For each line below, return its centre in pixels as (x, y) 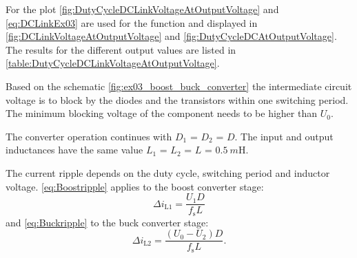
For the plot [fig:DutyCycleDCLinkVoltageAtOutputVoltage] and (142, 9)
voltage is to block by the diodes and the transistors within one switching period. (177, 99)
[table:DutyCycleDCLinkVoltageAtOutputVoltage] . (113, 63)
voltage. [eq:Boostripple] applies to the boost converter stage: (135, 186)
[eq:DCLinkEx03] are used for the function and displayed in (132, 22)
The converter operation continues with (89, 136)
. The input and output (284, 136)
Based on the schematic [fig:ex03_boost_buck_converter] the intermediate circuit (179, 86)
